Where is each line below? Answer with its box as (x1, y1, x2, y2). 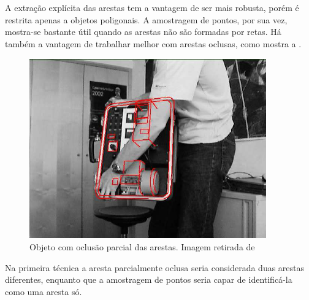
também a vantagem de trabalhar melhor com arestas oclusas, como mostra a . (5, 37, 302, 50)
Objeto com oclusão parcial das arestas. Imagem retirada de (29, 240, 255, 253)
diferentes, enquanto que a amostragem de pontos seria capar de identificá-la (5, 273, 292, 286)
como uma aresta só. (5, 285, 82, 298)
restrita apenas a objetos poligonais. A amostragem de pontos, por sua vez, (5, 13, 288, 26)
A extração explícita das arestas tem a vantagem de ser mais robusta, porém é (5, 1, 299, 13)
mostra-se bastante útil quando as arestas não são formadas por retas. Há (5, 25, 281, 38)
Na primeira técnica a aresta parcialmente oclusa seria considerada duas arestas (5, 261, 305, 274)
